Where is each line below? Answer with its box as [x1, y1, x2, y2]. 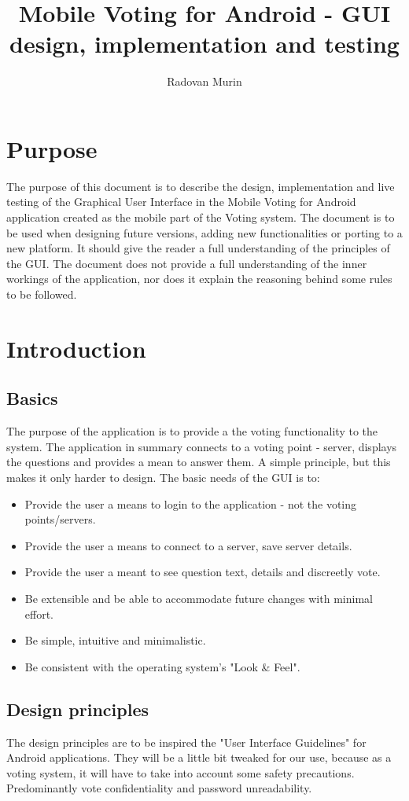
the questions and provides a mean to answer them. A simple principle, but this [6, 454, 391, 470]
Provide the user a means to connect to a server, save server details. [24, 537, 352, 553]
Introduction [6, 332, 146, 364]
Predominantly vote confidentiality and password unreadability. [6, 780, 312, 796]
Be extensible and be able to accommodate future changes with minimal [24, 590, 373, 606]
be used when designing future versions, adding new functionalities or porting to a [6, 224, 403, 241]
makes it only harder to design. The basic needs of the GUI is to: [6, 468, 320, 485]
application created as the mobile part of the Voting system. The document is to [6, 209, 395, 226]
